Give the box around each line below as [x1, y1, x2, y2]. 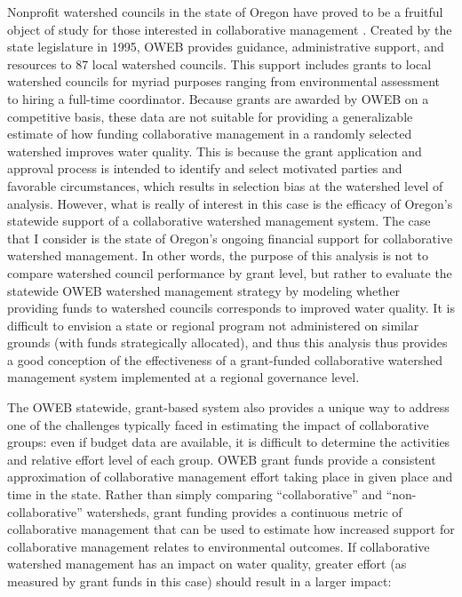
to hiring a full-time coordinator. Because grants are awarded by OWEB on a [7, 89, 429, 107]
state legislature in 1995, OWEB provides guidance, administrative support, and [7, 37, 444, 56]
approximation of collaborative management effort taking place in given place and [7, 467, 453, 486]
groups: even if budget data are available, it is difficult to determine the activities [7, 433, 450, 451]
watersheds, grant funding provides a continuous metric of [86, 502, 402, 521]
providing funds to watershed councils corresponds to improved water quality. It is [7, 298, 455, 317]
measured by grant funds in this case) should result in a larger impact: [7, 572, 392, 590]
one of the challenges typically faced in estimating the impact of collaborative [7, 415, 429, 434]
